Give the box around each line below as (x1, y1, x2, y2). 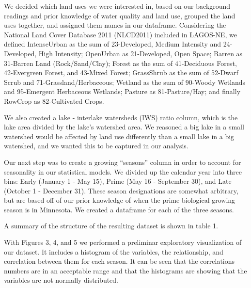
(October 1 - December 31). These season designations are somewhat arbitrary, (4, 185, 238, 195)
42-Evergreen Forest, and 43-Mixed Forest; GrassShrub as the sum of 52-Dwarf (4, 67, 238, 78)
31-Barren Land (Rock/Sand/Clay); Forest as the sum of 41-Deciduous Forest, (4, 58, 237, 68)
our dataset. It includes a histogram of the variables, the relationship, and (4, 246, 223, 256)
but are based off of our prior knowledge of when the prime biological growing (4, 195, 235, 205)
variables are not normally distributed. (4, 275, 119, 285)
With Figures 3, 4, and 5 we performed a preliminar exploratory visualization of (4, 237, 242, 247)
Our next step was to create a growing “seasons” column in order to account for (4, 157, 241, 167)
